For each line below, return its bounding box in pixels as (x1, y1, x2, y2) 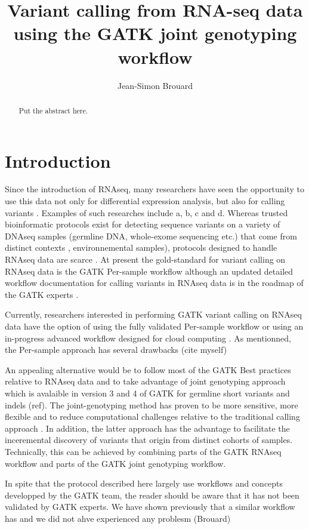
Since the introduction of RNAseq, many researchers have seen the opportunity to (5, 183, 304, 195)
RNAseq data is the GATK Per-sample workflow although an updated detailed (5, 264, 293, 277)
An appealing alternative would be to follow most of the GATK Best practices (5, 363, 291, 376)
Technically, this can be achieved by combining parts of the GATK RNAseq (5, 445, 282, 457)
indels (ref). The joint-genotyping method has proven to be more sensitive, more (5, 398, 298, 411)
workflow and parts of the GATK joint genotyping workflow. (5, 457, 226, 469)
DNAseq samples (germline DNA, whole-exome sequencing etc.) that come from (5, 229, 297, 242)
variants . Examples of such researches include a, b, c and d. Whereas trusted (5, 206, 288, 219)
